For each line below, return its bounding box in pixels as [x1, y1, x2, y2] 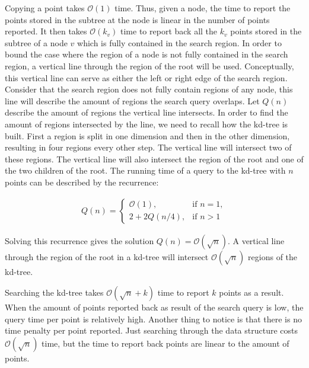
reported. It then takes [5, 25, 87, 37]
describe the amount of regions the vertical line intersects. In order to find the [5, 106, 288, 119]
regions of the [248, 250, 298, 263]
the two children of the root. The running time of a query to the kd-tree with [5, 164, 286, 177]
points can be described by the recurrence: [5, 175, 159, 188]
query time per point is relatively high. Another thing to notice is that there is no [5, 312, 302, 325]
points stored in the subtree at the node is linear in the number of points [5, 13, 270, 25]
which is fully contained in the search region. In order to [77, 36, 282, 49]
